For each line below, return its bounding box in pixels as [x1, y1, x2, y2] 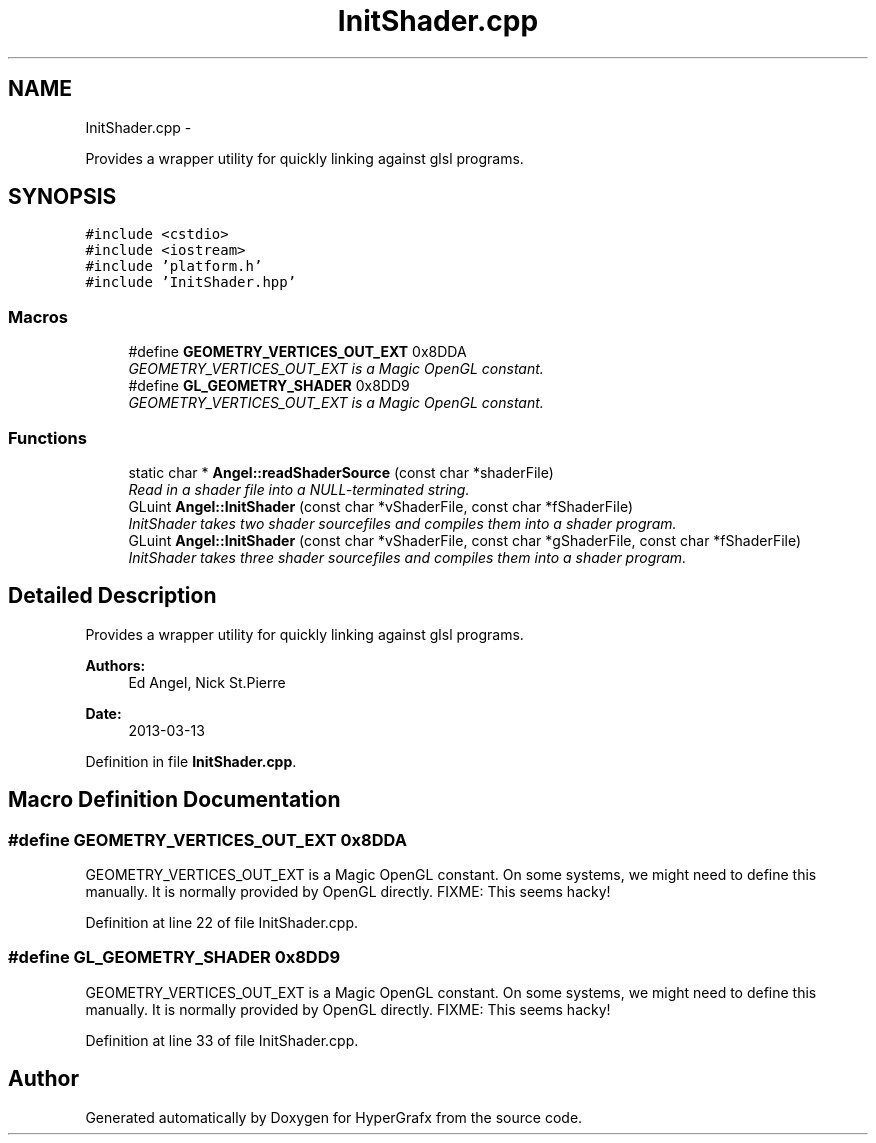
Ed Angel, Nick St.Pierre [128, 673, 286, 691]
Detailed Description [8, 583, 217, 609]
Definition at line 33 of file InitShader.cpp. [85, 1031, 359, 1049]
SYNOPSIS [8, 184, 117, 210]
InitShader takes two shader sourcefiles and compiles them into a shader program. [128, 514, 677, 532]
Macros [8, 306, 68, 327]
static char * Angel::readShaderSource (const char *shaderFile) [128, 463, 554, 481]
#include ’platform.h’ [85, 258, 263, 275]
